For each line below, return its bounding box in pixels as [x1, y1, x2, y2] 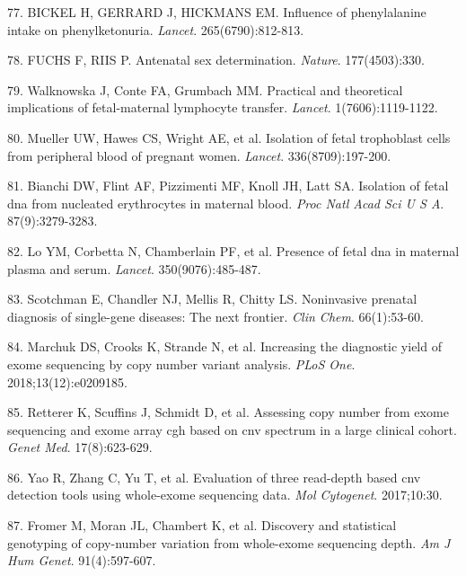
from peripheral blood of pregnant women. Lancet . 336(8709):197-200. [7, 146, 391, 164]
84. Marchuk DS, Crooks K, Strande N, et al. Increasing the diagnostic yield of [7, 337, 442, 356]
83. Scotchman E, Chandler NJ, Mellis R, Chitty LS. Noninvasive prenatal [7, 289, 418, 308]
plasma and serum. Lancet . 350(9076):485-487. [7, 259, 261, 278]
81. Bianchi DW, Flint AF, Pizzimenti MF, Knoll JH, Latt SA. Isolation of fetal [7, 176, 449, 195]
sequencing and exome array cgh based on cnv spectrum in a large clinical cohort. [7, 420, 457, 439]
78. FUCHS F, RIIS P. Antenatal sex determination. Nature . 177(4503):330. [7, 50, 426, 69]
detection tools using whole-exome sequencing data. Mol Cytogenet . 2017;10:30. [7, 485, 443, 504]
